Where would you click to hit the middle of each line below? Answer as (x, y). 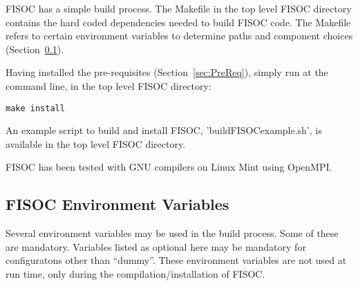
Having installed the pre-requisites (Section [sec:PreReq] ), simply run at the (167, 72)
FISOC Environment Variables (117, 204)
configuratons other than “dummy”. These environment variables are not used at (176, 260)
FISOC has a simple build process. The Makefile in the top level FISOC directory (179, 8)
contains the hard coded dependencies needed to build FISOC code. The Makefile (178, 22)
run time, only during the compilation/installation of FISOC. (135, 273)
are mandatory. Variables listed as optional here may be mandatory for (156, 246)
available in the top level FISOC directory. (96, 143)
